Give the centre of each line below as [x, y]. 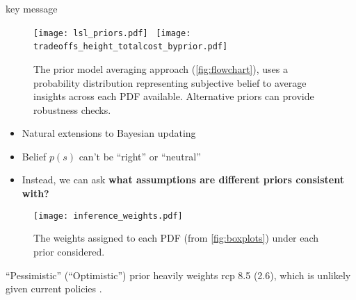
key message [32, 8]
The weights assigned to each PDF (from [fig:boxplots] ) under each [176, 238]
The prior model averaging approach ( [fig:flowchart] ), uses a [161, 68]
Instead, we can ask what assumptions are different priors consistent [183, 180]
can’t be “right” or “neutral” [140, 156]
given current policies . [54, 289]
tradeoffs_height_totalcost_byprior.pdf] [131, 47]
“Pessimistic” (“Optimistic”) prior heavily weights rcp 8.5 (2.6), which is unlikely [178, 275]
